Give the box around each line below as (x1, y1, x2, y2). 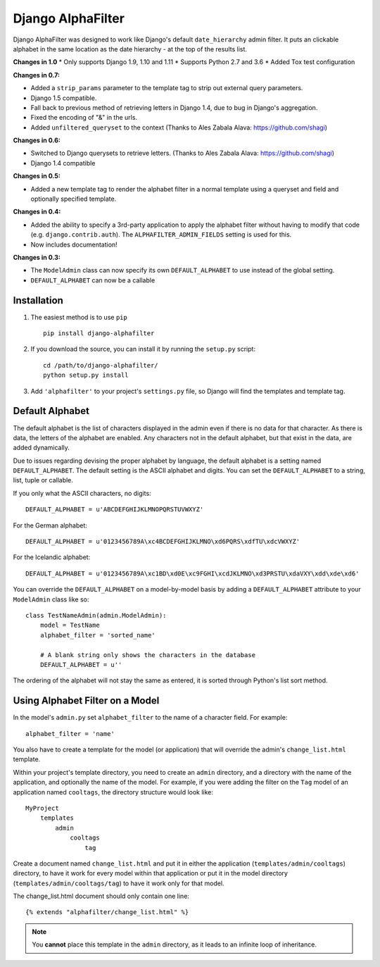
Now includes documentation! (30, 240, 118, 249)
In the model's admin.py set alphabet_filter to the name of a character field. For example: (13, 713, 288, 722)
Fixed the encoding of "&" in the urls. (30, 113, 137, 122)
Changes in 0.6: (13, 136, 61, 144)
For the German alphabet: (13, 521, 88, 530)
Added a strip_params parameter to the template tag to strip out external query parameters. (30, 84, 303, 92)
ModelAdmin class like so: (13, 595, 89, 604)
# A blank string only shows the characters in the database (39, 651, 256, 659)
